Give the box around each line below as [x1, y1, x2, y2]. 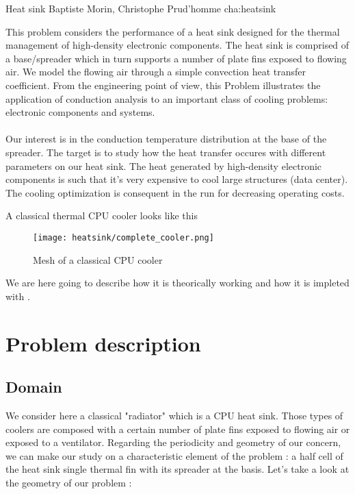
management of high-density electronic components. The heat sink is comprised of [5, 38, 350, 52]
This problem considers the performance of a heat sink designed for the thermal [5, 24, 340, 38]
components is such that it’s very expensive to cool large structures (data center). [5, 172, 348, 186]
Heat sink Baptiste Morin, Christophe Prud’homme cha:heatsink [5, 1, 276, 15]
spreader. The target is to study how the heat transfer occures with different [5, 145, 326, 159]
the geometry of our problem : [5, 475, 132, 489]
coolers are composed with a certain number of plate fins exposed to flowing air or [5, 421, 350, 436]
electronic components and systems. [5, 105, 155, 119]
